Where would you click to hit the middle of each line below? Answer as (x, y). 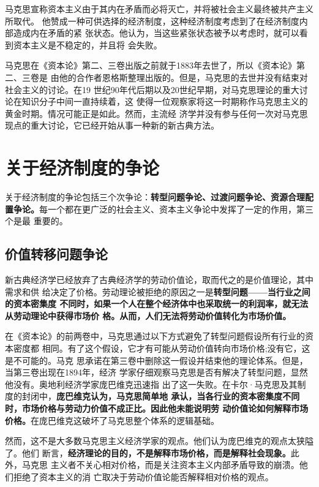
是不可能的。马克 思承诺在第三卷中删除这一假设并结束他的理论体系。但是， (156, 360)
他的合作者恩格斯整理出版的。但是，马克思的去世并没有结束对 (183, 77)
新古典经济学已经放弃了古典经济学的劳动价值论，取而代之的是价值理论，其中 (159, 280)
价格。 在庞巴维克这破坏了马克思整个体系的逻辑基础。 (112, 420)
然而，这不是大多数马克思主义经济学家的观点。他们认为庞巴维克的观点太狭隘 (159, 441)
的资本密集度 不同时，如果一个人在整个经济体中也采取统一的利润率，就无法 (157, 304)
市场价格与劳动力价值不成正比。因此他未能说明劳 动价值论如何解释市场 (165, 408)
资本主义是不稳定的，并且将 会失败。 (88, 44)
